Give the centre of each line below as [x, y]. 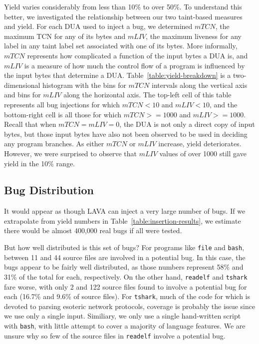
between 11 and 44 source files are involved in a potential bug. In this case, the [125, 257]
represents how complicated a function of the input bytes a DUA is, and [137, 55]
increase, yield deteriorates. [200, 144]
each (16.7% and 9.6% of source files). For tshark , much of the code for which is [127, 296]
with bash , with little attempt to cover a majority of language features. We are [125, 326]
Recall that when [30, 124]
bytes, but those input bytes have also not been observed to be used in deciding [126, 134]
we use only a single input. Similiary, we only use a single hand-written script [123, 316]
